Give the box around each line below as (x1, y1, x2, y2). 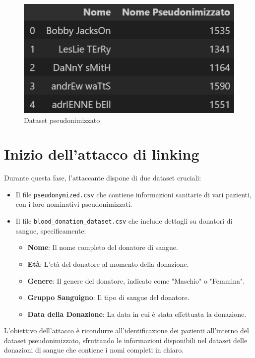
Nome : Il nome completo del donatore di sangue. (27, 242, 178, 252)
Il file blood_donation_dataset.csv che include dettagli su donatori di (15, 216, 233, 226)
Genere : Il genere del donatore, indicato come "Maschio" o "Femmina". (27, 275, 245, 286)
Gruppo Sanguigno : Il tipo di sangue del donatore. (27, 292, 190, 302)
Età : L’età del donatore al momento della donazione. (27, 258, 189, 269)
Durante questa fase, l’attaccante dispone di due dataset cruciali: (4, 173, 201, 183)
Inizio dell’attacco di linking (4, 144, 199, 164)
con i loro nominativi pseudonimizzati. (15, 199, 132, 209)
